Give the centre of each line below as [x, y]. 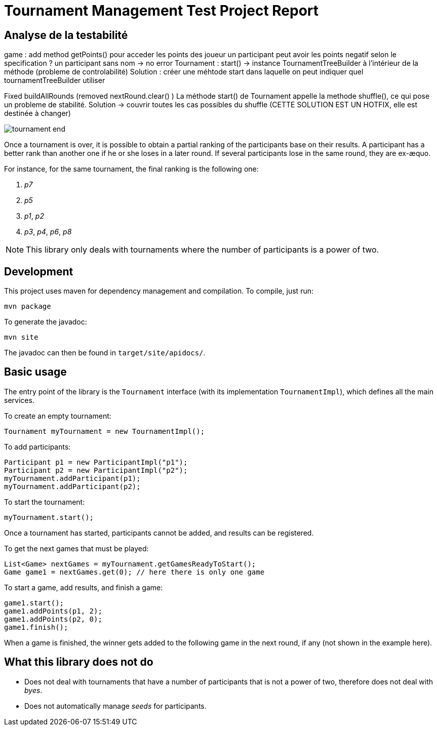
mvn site [21, 337]
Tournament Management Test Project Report [162, 11]
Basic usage [35, 372]
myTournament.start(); [49, 517]
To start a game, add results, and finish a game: [84, 587]
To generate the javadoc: [46, 322]
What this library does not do [79, 662]
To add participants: [37, 447]
